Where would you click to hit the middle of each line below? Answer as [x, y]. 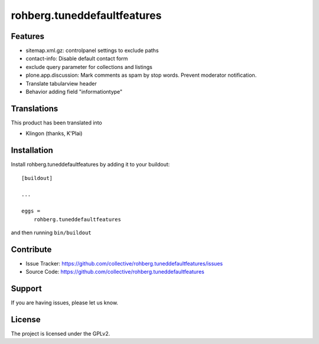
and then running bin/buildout [51, 232]
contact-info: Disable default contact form [77, 58]
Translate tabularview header [61, 83]
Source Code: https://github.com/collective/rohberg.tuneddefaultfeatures [115, 272]
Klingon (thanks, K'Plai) [54, 133]
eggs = [31, 211]
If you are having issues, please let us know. [64, 303]
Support [26, 289]
